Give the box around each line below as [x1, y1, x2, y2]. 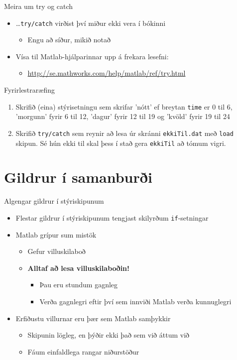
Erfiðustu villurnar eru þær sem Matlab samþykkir [15, 313, 171, 323]
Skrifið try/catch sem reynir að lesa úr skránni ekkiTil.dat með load [15, 127, 234, 138]
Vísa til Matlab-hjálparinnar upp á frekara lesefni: [15, 51, 169, 61]
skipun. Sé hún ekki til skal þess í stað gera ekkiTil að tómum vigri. [15, 137, 226, 148]
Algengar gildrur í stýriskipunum [4, 196, 104, 206]
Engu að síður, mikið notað [27, 34, 111, 45]
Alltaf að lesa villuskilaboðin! [27, 262, 129, 273]
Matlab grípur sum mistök [15, 229, 97, 240]
